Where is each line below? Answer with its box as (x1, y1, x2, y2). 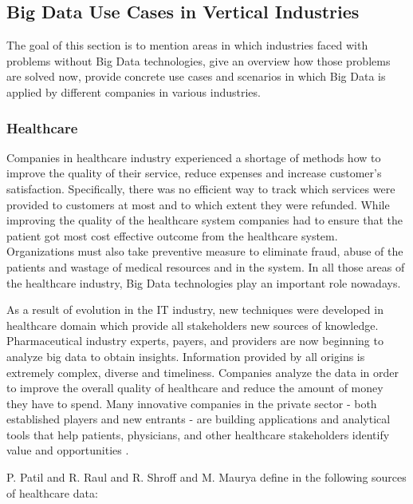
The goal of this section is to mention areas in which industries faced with (6, 37, 368, 54)
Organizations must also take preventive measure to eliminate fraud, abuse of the (6, 243, 403, 260)
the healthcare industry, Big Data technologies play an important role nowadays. (6, 274, 401, 291)
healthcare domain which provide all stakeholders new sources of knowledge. (6, 316, 379, 333)
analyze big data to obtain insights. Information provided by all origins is (6, 347, 365, 364)
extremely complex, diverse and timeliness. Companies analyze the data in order (6, 363, 399, 380)
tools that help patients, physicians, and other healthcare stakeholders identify (6, 426, 390, 442)
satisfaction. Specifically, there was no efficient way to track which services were (6, 180, 395, 196)
